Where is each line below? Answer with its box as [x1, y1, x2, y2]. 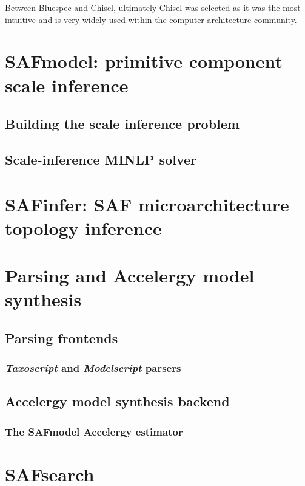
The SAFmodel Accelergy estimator [5, 423, 183, 439]
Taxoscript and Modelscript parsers [5, 360, 181, 375]
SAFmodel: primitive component [5, 49, 283, 74]
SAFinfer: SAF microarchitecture [5, 191, 289, 216]
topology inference [5, 215, 162, 240]
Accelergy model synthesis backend [5, 392, 230, 411]
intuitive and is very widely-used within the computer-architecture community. [5, 13, 297, 26]
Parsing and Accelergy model [5, 263, 255, 288]
